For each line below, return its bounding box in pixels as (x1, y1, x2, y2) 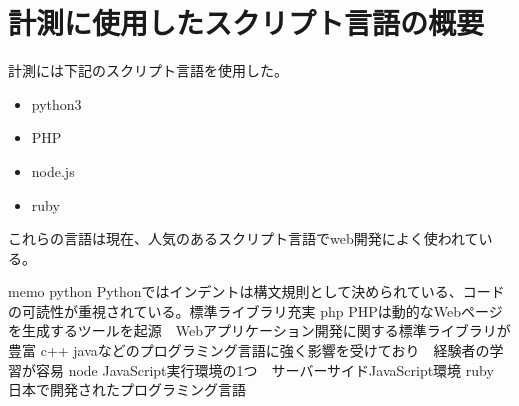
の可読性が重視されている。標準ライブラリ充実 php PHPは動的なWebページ (8, 300, 503, 321)
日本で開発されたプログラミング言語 (8, 379, 246, 400)
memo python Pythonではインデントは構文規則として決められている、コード (8, 281, 505, 302)
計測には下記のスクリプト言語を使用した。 (8, 60, 288, 81)
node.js (31, 160, 75, 181)
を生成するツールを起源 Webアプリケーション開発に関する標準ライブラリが (8, 320, 511, 341)
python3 (31, 93, 82, 114)
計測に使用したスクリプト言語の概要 (8, 2, 485, 43)
